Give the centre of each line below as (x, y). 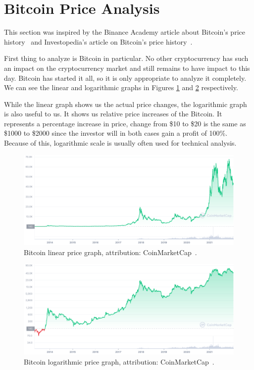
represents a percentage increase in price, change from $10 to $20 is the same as (125, 123)
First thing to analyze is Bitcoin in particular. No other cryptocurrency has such (126, 58)
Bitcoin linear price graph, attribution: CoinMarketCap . (110, 252)
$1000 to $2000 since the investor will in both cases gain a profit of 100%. (116, 133)
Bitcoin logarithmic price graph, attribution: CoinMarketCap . (119, 361)
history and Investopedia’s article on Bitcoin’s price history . (98, 41)
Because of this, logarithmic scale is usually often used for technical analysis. (120, 143)
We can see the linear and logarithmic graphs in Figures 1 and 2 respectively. (121, 87)
